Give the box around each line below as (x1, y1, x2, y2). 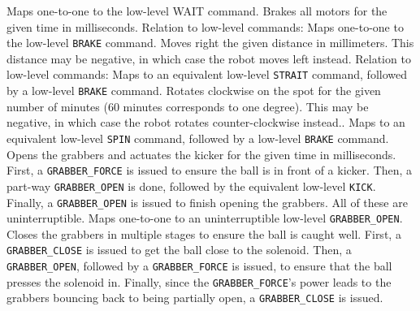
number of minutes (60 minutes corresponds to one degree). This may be (6, 97, 369, 114)
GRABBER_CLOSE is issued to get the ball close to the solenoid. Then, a (6, 241, 352, 258)
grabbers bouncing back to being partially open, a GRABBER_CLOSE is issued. (6, 289, 383, 306)
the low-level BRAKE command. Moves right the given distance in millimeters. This (6, 34, 414, 51)
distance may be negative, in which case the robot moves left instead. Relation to (6, 50, 411, 67)
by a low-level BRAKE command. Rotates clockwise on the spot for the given (6, 82, 381, 99)
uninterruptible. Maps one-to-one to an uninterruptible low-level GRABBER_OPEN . (6, 209, 403, 227)
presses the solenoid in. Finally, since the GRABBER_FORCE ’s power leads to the (6, 273, 392, 290)
